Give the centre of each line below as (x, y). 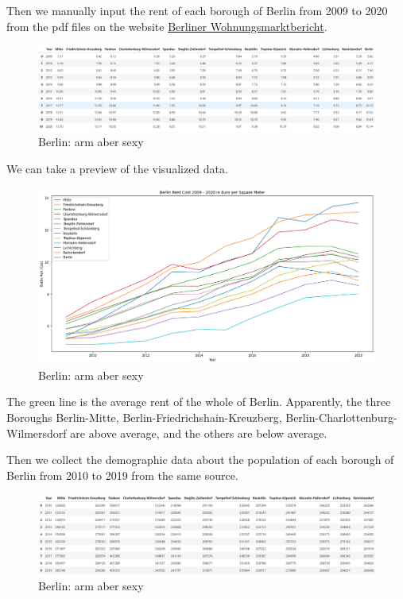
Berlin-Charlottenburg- (341, 417)
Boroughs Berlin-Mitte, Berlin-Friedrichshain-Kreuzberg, (144, 417)
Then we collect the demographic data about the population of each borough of (200, 460)
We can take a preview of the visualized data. (117, 169)
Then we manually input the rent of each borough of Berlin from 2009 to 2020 (197, 10)
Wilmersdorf (37, 433)
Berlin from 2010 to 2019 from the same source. (122, 475)
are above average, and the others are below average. (199, 433)
